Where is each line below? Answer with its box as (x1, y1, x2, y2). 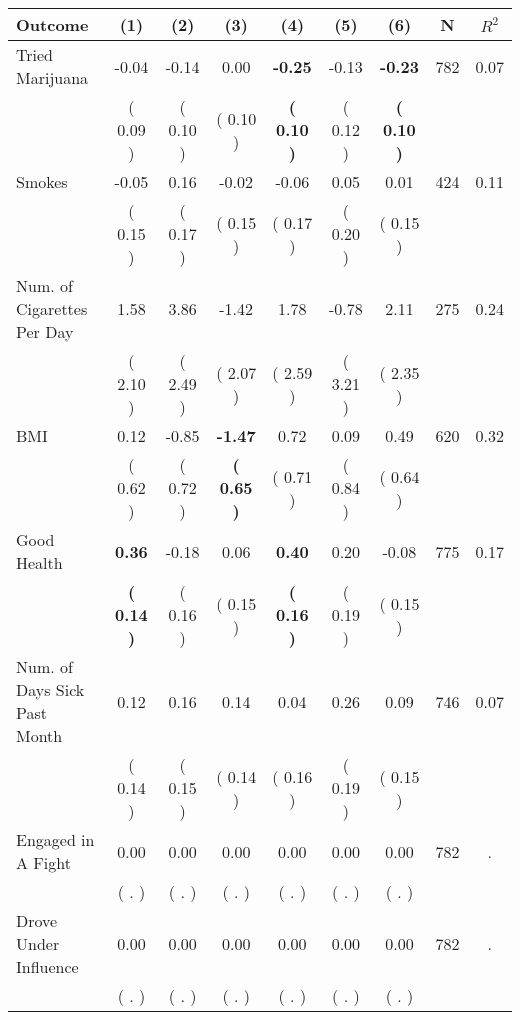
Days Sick (16, 678, 85, 701)
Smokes (16, 170, 68, 193)
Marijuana (16, 66, 89, 89)
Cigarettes (16, 297, 88, 320)
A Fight (16, 851, 71, 874)
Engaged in (16, 828, 95, 851)
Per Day (16, 320, 74, 343)
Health (16, 551, 63, 574)
